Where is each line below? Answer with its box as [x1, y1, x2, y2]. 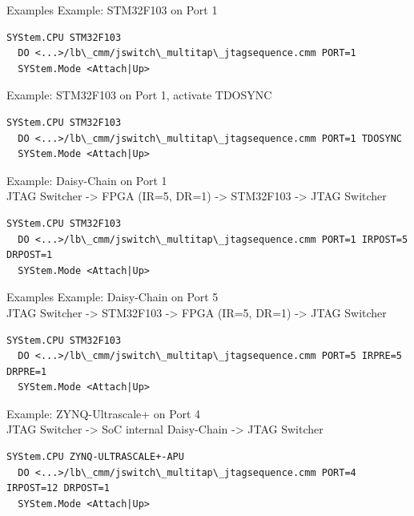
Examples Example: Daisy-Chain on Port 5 [6, 288, 219, 305]
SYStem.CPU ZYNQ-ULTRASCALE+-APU [6, 451, 184, 463]
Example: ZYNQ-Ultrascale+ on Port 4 [6, 405, 201, 421]
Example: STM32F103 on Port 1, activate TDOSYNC [6, 87, 272, 103]
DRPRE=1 [6, 365, 47, 377]
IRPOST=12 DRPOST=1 [6, 482, 110, 494]
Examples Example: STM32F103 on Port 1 [6, 2, 218, 18]
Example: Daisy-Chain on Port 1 [6, 171, 167, 188]
